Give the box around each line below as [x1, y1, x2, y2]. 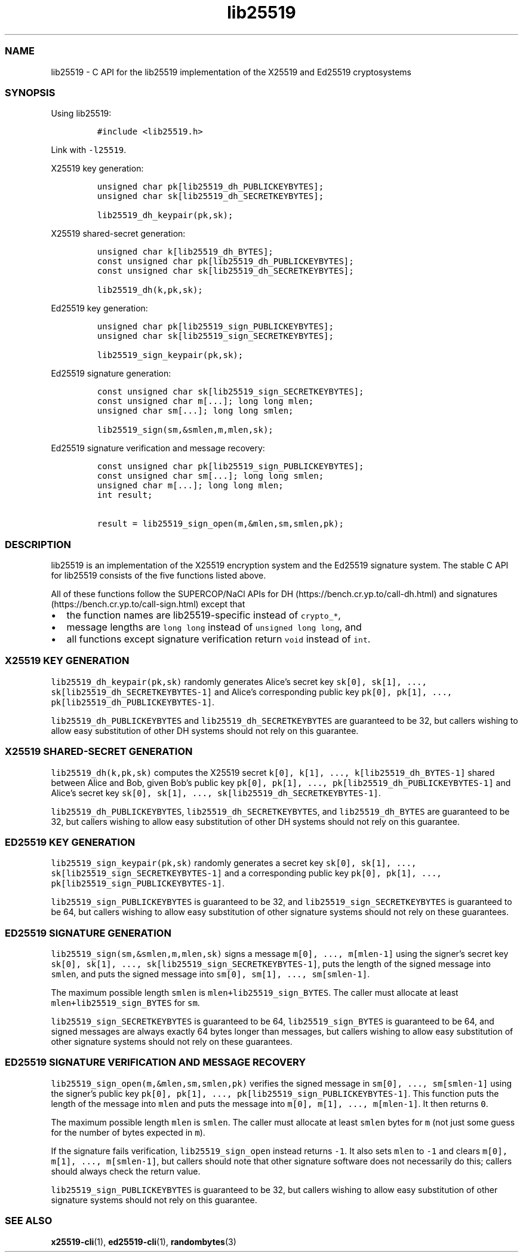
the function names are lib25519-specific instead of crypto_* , [66, 609, 341, 621]
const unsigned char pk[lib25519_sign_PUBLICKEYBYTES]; [97, 461, 364, 472]
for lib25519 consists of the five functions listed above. [51, 570, 266, 580]
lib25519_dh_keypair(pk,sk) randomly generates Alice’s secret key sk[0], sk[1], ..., [51, 676, 427, 687]
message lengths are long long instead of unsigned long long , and [66, 621, 362, 633]
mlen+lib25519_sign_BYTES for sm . [51, 998, 200, 1008]
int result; [97, 490, 153, 500]
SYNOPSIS [5, 86, 56, 99]
